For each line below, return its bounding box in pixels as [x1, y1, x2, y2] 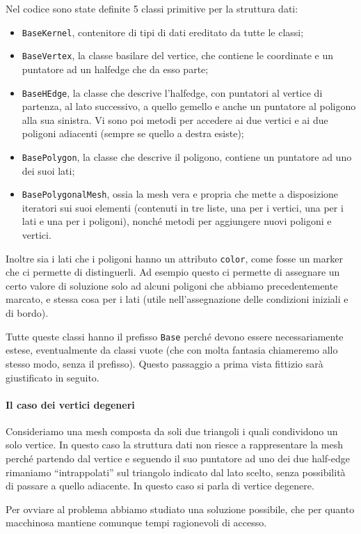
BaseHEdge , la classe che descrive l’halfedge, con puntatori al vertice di [22, 85, 323, 100]
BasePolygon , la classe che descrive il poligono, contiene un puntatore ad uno [22, 149, 352, 164]
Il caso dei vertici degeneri [6, 397, 135, 411]
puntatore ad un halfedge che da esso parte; [22, 61, 209, 76]
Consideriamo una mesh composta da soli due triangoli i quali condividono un [6, 423, 338, 438]
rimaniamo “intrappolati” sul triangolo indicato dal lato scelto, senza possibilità [6, 464, 346, 479]
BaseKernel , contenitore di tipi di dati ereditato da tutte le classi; [22, 24, 304, 39]
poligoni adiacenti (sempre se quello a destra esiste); [22, 126, 244, 141]
